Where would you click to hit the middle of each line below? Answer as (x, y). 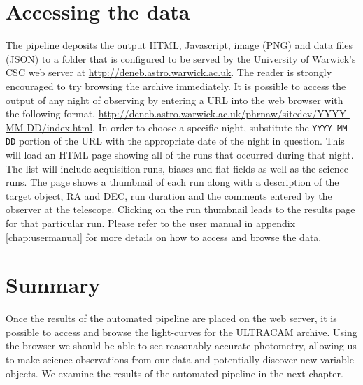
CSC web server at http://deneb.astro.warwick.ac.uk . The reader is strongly (169, 72)
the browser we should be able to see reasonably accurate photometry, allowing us (181, 346)
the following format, (51, 114)
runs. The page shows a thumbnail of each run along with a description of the (172, 182)
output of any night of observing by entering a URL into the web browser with (175, 100)
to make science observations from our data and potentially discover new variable (180, 359)
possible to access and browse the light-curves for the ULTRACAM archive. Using (181, 332)
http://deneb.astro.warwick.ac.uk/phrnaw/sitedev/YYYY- (224, 114)
